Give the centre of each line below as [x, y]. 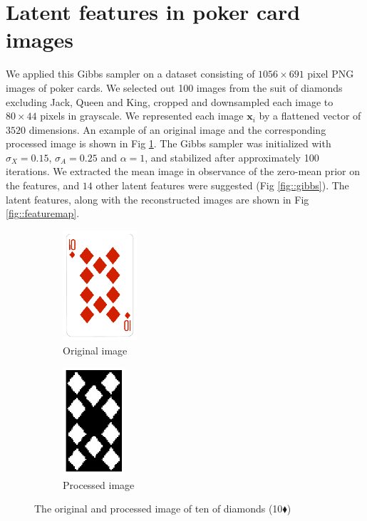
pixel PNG [331, 74]
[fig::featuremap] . [43, 213]
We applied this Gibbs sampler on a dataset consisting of [130, 74]
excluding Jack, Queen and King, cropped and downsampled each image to [170, 101]
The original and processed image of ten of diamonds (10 [159, 509]
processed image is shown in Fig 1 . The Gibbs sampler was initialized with [169, 143]
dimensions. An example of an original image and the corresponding [177, 129]
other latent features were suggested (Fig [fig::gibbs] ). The [222, 185]
